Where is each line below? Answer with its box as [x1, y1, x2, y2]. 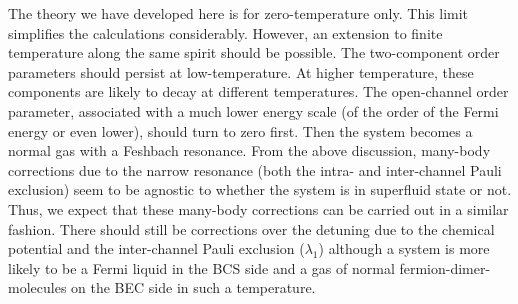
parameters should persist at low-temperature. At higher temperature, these [8, 61, 474, 82]
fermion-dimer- [399, 257, 491, 278]
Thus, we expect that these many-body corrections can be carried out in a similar [8, 198, 509, 219]
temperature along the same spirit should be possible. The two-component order [8, 42, 500, 63]
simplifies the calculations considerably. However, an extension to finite [8, 22, 443, 43]
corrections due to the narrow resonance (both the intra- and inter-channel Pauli [8, 159, 502, 180]
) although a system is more [318, 238, 490, 259]
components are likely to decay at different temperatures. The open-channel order [8, 81, 509, 102]
